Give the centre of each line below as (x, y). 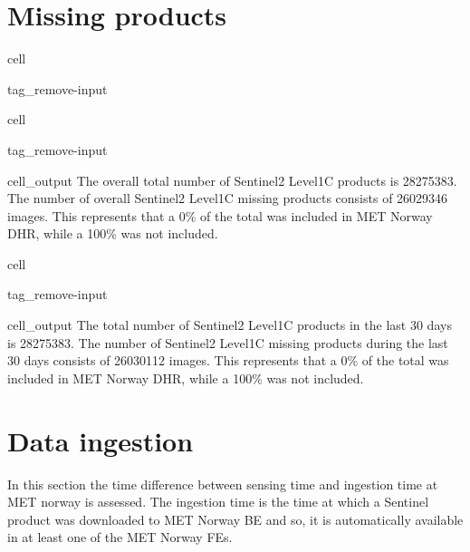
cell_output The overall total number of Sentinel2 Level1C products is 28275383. (232, 180)
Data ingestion (101, 440)
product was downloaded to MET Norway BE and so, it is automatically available (235, 519)
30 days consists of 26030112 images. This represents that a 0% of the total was (228, 360)
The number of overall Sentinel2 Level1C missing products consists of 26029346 (228, 198)
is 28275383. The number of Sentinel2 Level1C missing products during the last (228, 342)
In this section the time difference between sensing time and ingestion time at (223, 484)
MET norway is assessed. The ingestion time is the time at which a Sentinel (218, 502)
